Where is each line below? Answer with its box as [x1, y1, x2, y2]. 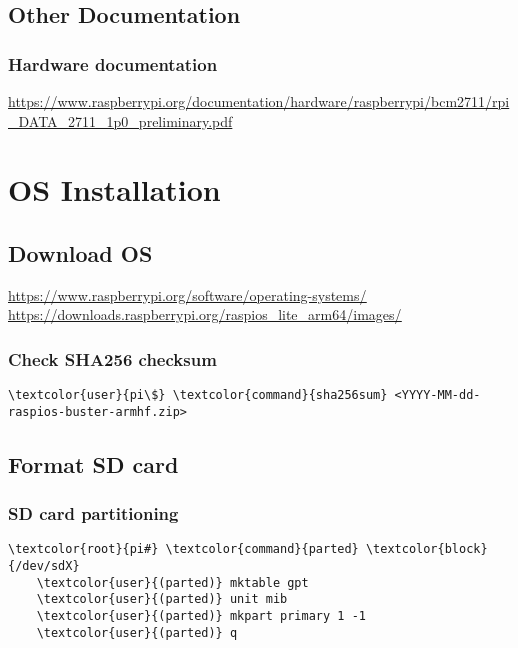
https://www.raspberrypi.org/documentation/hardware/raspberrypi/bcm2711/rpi [8, 91, 510, 111]
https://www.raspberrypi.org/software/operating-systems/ [8, 284, 367, 305]
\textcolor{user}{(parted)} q [36, 625, 238, 640]
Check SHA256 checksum [8, 346, 217, 371]
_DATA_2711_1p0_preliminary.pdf [8, 110, 233, 131]
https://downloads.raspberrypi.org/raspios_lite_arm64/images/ [8, 304, 402, 325]
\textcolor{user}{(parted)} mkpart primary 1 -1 [36, 609, 366, 624]
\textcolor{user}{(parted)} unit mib [36, 592, 288, 607]
